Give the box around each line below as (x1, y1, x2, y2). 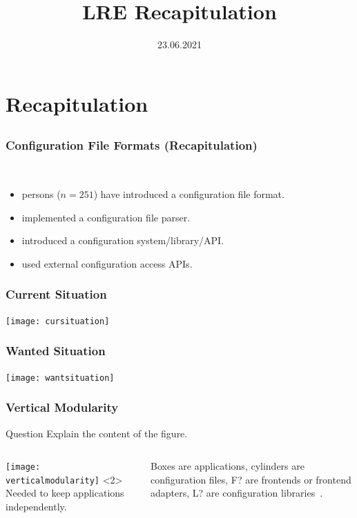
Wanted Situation (6, 342, 106, 359)
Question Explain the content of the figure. (6, 426, 188, 440)
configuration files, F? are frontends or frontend (151, 472, 351, 486)
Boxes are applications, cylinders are (151, 459, 305, 473)
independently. (6, 499, 67, 514)
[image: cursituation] (6, 316, 110, 326)
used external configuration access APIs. (21, 256, 193, 270)
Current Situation (6, 286, 107, 303)
